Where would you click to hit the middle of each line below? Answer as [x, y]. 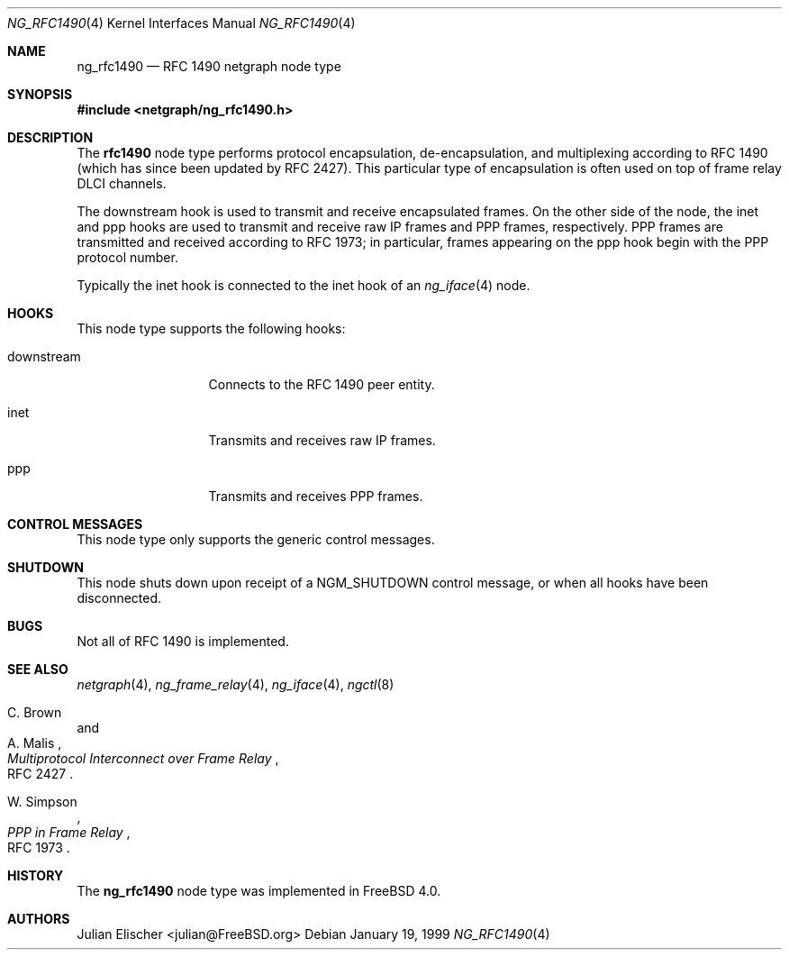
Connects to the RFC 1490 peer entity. [322, 384]
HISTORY [36, 875]
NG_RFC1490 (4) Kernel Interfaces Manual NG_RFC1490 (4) [181, 23]
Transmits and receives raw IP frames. [322, 440]
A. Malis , [35, 743]
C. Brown [35, 712]
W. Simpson [42, 802]
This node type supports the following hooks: [211, 328]
